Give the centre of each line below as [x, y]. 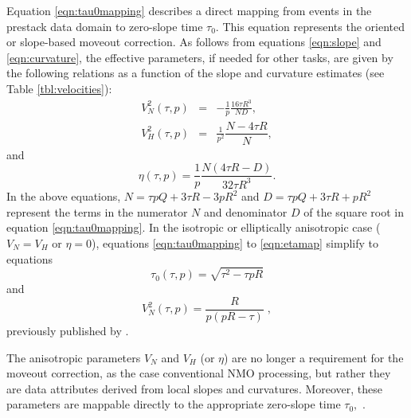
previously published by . [68, 331]
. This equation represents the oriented [310, 26]
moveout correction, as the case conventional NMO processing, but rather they [199, 373]
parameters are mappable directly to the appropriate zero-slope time [174, 404]
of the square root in [354, 211]
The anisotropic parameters [74, 357]
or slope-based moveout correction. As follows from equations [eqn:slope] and [194, 42]
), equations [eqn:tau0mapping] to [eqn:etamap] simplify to [235, 243]
